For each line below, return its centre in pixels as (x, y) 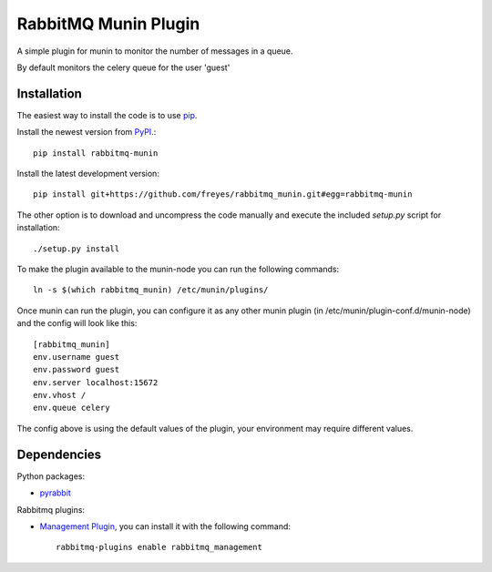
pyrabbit (56, 493)
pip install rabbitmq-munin (96, 153)
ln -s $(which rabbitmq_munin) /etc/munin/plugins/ (151, 290)
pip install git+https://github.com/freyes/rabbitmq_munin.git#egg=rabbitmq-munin (223, 194)
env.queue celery (72, 408)
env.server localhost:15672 (96, 382)
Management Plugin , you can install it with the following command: (165, 526)
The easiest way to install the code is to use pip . (107, 115)
